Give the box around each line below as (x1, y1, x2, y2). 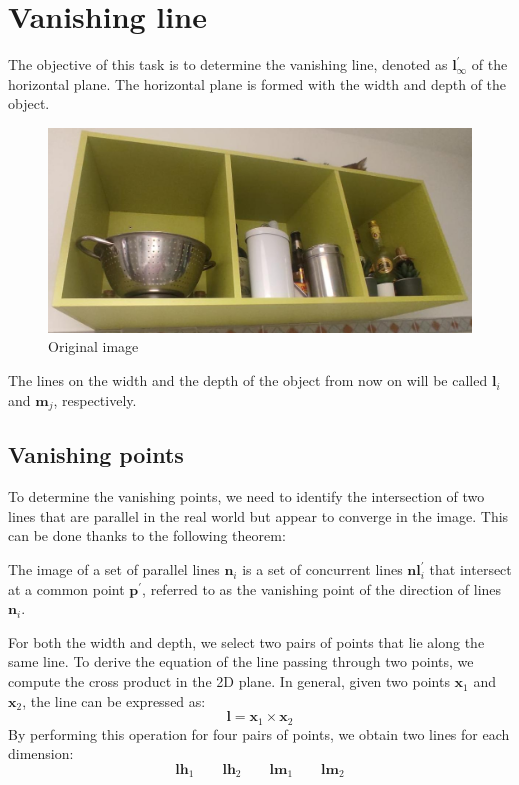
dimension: (8, 743, 74, 764)
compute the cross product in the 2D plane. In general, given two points (8, 671, 450, 692)
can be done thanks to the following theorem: (8, 525, 286, 546)
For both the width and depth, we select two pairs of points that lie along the (8, 631, 485, 652)
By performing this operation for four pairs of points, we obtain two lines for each (8, 723, 510, 744)
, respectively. (53, 389, 137, 410)
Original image (48, 336, 139, 357)
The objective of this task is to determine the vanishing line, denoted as (8, 54, 448, 75)
